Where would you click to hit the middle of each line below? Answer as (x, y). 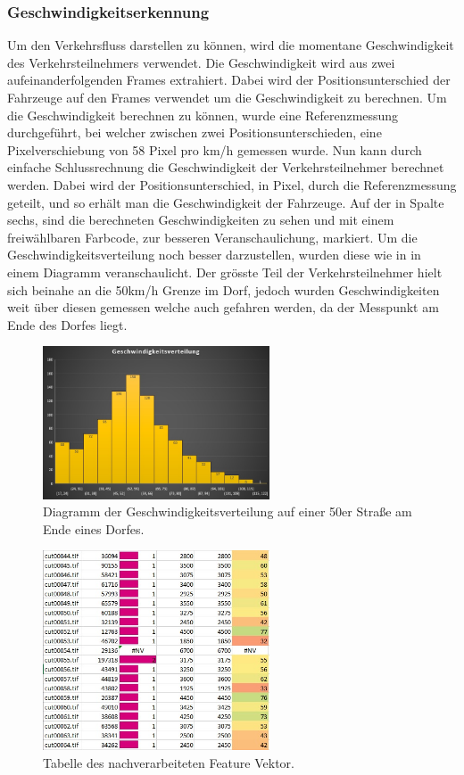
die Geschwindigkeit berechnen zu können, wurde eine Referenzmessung (203, 115)
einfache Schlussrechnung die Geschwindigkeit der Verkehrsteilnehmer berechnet (226, 167)
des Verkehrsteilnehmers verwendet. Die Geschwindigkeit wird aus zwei (201, 62)
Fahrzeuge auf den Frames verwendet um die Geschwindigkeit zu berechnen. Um (227, 97)
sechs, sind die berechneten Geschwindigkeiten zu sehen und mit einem (201, 220)
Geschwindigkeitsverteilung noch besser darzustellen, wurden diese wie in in (214, 255)
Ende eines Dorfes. (94, 528)
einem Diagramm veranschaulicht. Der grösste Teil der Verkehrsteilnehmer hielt (225, 272)
